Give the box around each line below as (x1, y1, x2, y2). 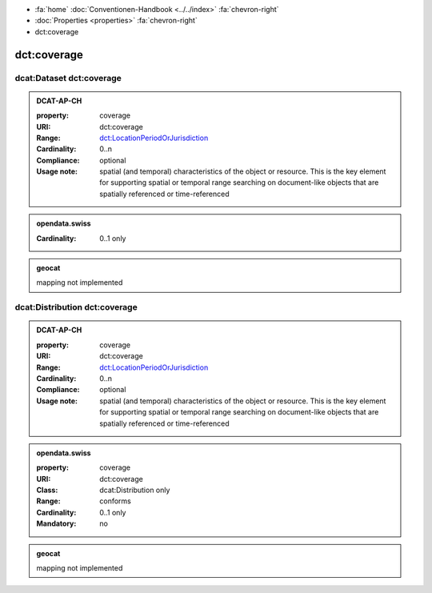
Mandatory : (36, 519, 77, 528)
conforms (99, 496, 131, 506)
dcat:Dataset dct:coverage (14, 72, 122, 83)
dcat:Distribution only (99, 485, 170, 495)
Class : (36, 485, 58, 495)
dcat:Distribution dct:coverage (14, 302, 138, 313)
